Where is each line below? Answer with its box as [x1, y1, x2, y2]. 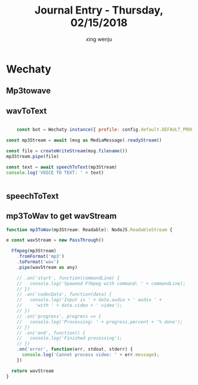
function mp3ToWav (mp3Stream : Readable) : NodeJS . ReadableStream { [6, 226, 173, 233]
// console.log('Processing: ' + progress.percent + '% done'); [16, 319, 183, 325]
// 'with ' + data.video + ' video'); [16, 302, 123, 308]
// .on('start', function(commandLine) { [16, 275, 120, 281]
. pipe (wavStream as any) [16, 264, 78, 270]
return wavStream [11, 368, 54, 374]
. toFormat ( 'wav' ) [16, 259, 60, 265]
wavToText [6, 106, 47, 116]
